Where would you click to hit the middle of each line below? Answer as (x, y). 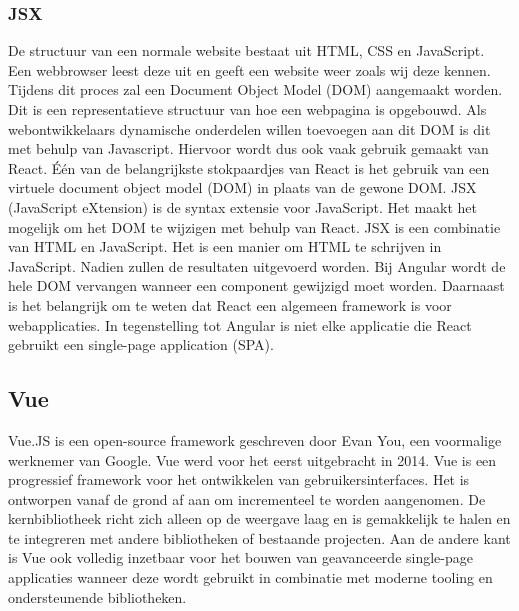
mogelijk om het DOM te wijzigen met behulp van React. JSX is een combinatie (254, 226)
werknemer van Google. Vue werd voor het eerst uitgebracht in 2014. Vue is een (252, 459)
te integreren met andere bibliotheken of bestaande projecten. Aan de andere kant (259, 537)
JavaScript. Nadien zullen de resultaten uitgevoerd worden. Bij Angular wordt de (257, 265)
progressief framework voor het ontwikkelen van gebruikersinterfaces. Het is (239, 479)
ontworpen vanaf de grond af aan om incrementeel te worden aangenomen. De (247, 498)
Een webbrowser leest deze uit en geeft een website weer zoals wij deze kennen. (249, 69)
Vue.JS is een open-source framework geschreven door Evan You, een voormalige (255, 439)
